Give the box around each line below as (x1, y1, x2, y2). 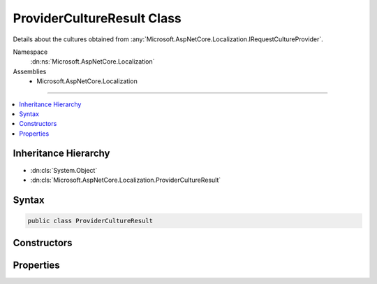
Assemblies (13, 67, 47, 76)
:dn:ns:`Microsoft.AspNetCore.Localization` (30, 57, 155, 66)
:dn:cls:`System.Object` (30, 166, 98, 174)
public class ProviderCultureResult (27, 217, 154, 225)
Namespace (13, 48, 48, 56)
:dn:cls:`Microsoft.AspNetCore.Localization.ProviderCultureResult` (30, 176, 221, 184)
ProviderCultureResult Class (13, 10, 182, 26)
